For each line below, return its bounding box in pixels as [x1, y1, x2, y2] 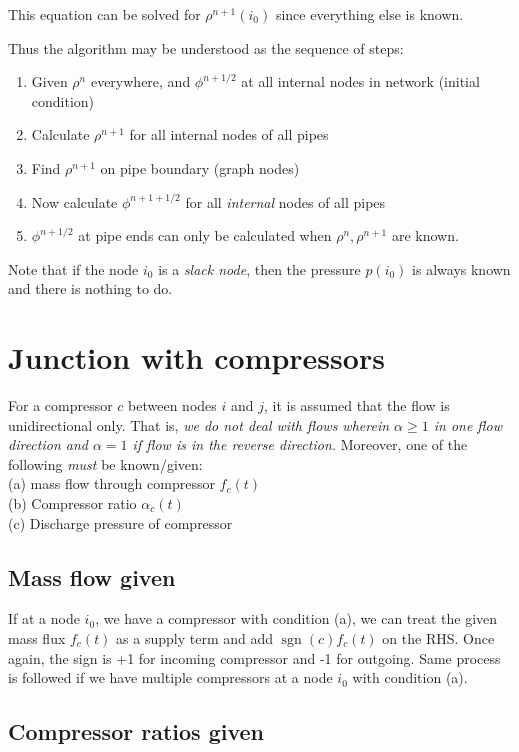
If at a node [8, 608, 80, 629]
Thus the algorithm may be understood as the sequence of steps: [8, 37, 404, 58]
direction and [8, 434, 88, 455]
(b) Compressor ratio [8, 493, 137, 514]
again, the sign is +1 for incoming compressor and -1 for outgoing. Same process [8, 647, 501, 668]
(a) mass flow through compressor [8, 473, 215, 494]
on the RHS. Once [382, 628, 495, 649]
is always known [412, 258, 511, 279]
